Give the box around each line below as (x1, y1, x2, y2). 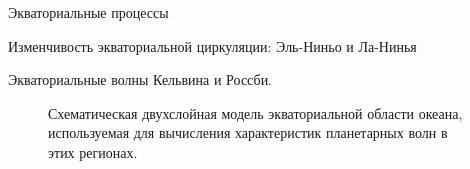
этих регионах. (48, 141, 138, 162)
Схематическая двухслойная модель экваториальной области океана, (48, 102, 463, 123)
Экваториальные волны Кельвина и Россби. (8, 69, 273, 90)
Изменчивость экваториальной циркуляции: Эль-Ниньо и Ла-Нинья (8, 35, 417, 56)
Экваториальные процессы (8, 2, 169, 22)
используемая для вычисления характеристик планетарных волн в (48, 122, 448, 143)
